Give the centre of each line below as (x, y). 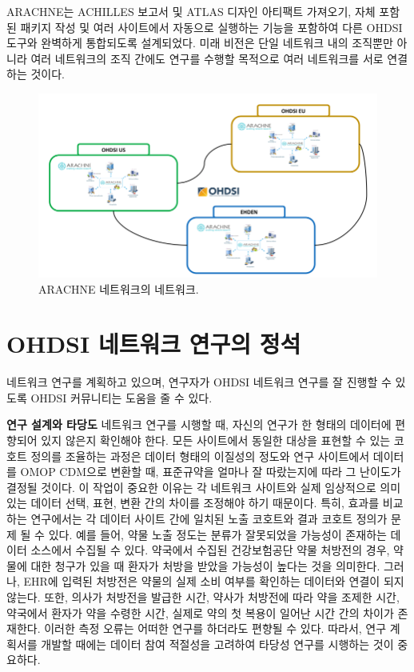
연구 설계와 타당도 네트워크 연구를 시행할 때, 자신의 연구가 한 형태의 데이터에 (199, 424)
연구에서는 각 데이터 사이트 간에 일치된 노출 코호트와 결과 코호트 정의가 (209, 518)
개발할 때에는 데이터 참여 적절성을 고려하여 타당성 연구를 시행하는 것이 (217, 644)
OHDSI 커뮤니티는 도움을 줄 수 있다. (121, 397)
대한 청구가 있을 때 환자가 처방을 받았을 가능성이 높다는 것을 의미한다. (205, 565)
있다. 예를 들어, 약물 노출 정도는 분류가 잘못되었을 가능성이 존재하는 (217, 534)
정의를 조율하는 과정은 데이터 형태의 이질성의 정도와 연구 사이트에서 (200, 456)
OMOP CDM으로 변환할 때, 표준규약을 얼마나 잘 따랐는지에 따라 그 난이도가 (211, 472)
